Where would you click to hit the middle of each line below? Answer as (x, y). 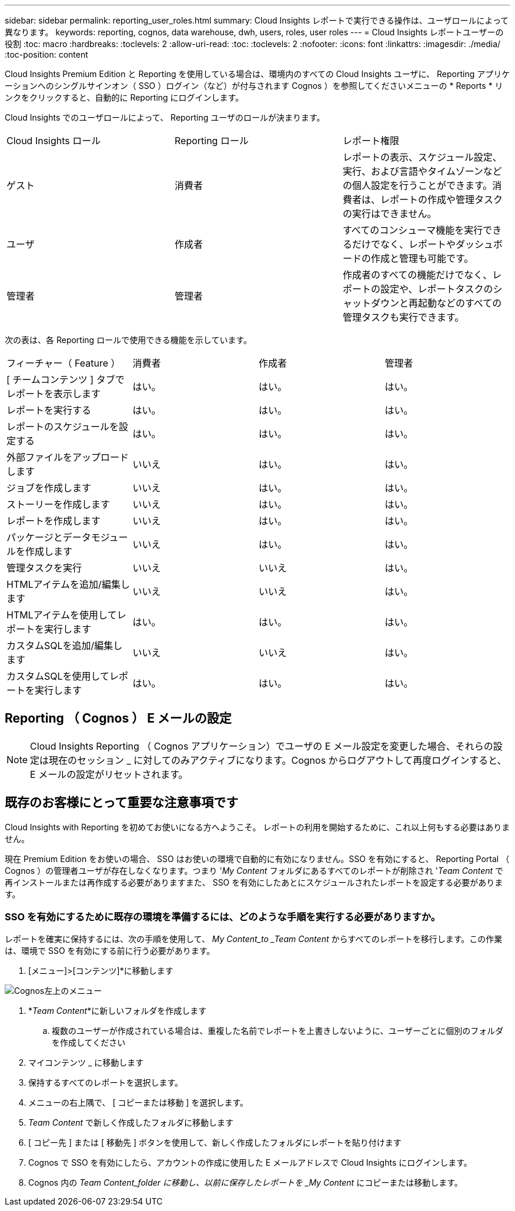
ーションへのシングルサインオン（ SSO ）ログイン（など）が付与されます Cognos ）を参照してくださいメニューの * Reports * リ (254, 86)
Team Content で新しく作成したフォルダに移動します (131, 1123)
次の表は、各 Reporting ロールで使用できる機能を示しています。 (128, 340)
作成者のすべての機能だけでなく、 (417, 275)
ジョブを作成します (49, 488)
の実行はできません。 (389, 214)
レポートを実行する (49, 410)
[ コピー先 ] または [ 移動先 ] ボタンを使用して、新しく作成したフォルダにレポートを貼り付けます (215, 1143)
